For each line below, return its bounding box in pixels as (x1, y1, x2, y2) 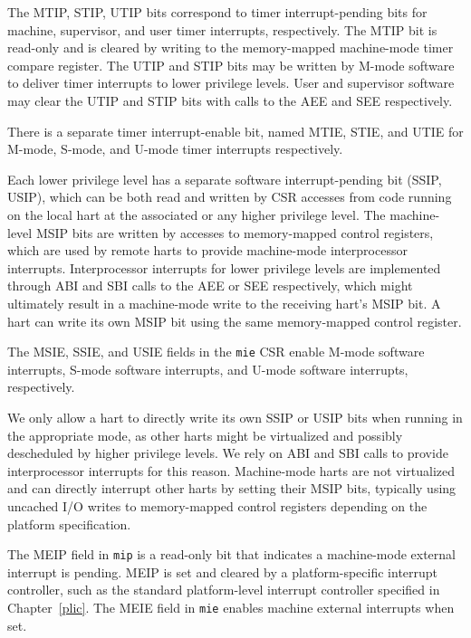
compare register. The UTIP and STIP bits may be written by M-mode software (7, 55, 455, 74)
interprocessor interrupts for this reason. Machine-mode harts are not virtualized (7, 461, 455, 480)
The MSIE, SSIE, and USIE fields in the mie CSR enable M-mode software (7, 342, 425, 361)
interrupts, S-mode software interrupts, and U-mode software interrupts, (7, 359, 409, 378)
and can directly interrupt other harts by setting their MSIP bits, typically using (7, 479, 457, 498)
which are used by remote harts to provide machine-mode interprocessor (7, 241, 408, 260)
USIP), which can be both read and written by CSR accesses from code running (7, 187, 452, 206)
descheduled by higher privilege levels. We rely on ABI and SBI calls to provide (7, 443, 448, 462)
